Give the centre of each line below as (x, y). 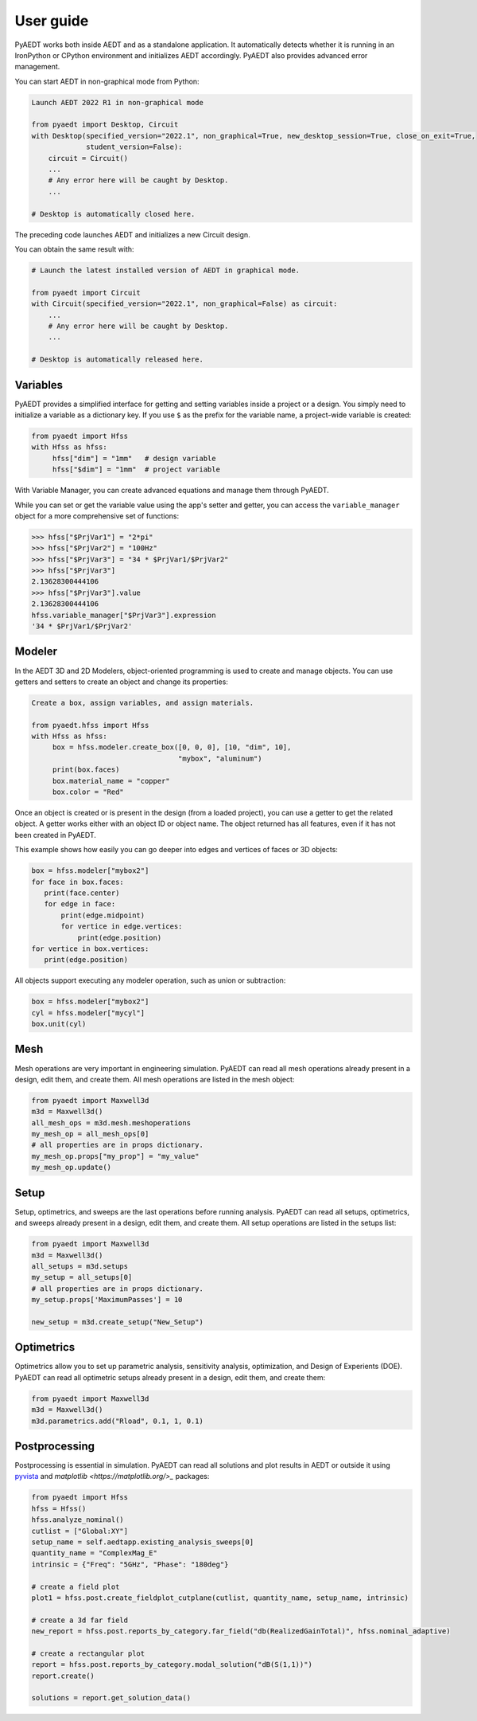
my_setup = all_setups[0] (82, 1277)
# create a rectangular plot (88, 1653)
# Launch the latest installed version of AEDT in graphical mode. (166, 270)
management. (37, 67)
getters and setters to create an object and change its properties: (121, 682)
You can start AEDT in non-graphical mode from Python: (107, 81)
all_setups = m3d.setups (80, 1266)
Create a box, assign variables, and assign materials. (143, 702)
